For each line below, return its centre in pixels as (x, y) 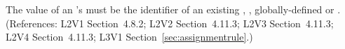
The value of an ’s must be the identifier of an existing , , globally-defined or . (173, 9)
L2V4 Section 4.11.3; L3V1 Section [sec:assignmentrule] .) (129, 37)
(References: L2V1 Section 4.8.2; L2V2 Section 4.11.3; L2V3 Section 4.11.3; (170, 23)
